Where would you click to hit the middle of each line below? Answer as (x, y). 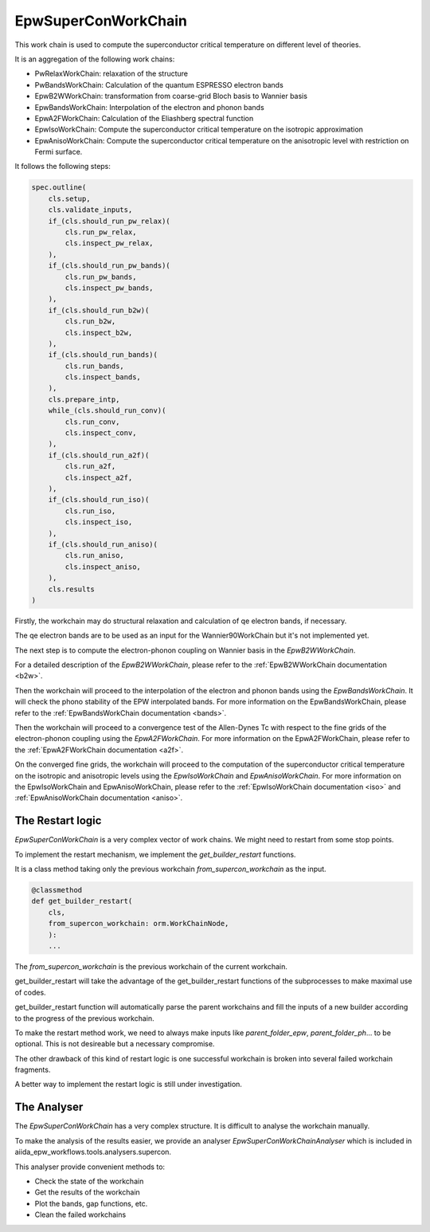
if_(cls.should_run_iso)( (99, 500)
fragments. (33, 1070)
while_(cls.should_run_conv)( (107, 411)
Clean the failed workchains (80, 1214)
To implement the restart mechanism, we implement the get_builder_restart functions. (155, 854)
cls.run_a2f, (90, 467)
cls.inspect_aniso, (103, 567)
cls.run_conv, (92, 422)
